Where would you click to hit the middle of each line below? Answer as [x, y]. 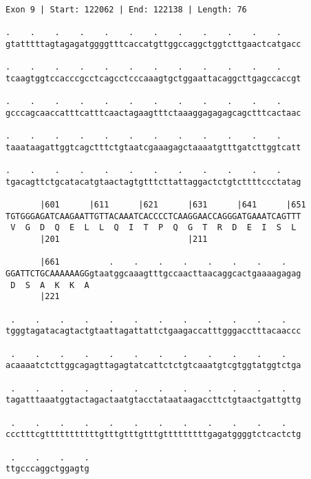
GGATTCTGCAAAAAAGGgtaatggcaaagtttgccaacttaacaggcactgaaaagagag [153, 274]
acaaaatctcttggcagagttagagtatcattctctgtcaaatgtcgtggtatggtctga [153, 366]
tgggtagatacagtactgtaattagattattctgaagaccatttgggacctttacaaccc [153, 331]
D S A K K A [50, 285]
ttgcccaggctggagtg [47, 469]
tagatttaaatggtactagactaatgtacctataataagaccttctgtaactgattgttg [153, 400]
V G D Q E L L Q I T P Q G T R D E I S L [153, 228]
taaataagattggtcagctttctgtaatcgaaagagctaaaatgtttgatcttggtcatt [153, 147]
